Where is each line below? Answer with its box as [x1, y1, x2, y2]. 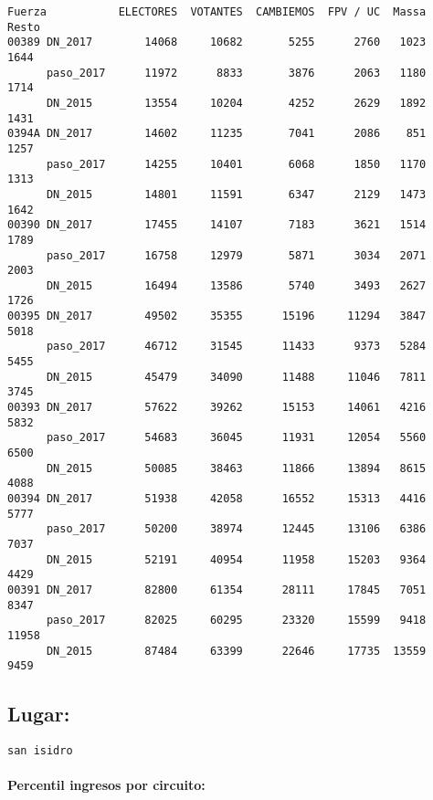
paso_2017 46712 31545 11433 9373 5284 [46, 340, 427, 353]
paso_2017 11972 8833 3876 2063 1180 [46, 66, 427, 79]
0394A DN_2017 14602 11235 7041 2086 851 [7, 127, 427, 141]
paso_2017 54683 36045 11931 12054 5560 [46, 431, 427, 445]
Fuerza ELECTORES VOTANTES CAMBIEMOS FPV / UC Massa [7, 5, 427, 18]
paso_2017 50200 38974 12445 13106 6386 [46, 522, 427, 536]
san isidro [7, 744, 73, 758]
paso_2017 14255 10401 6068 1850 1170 [46, 157, 427, 171]
